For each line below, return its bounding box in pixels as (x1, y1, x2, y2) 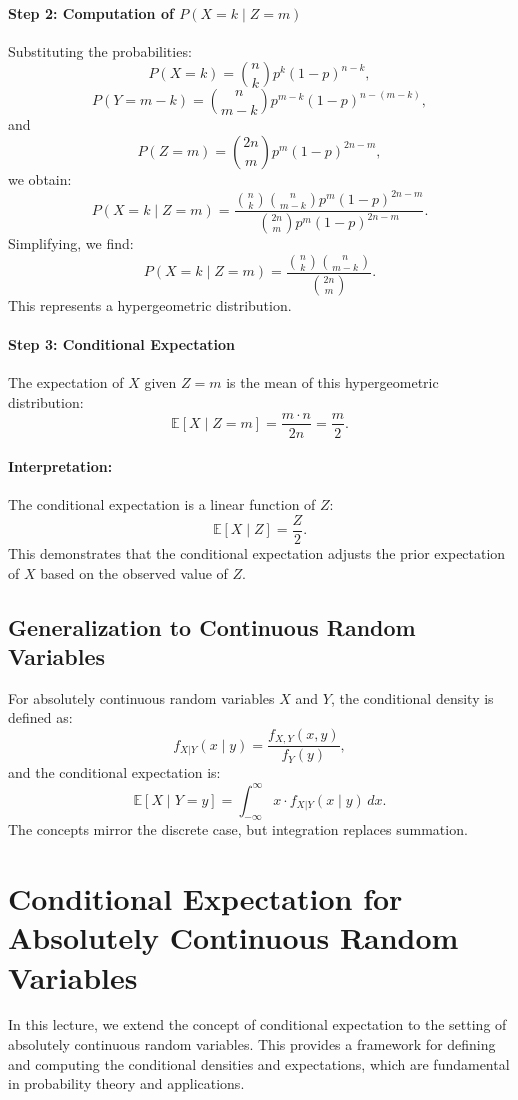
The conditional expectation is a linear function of (8, 494, 316, 515)
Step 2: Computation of (8, 2, 174, 23)
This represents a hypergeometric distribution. (8, 294, 292, 315)
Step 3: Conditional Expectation (8, 334, 235, 355)
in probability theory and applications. (8, 1073, 245, 1094)
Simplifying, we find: (8, 233, 134, 254)
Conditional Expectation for (8, 878, 403, 919)
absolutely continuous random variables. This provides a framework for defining (8, 1034, 496, 1055)
